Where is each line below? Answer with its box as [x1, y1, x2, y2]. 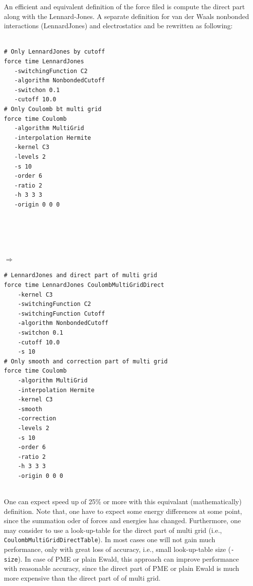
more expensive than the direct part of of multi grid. [4, 573, 161, 583]
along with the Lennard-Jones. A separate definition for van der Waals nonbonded [4, 11, 249, 21]
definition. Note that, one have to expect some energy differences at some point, [4, 506, 242, 516]
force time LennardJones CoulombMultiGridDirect [4, 282, 164, 289]
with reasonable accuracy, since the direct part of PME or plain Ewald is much [4, 563, 239, 573]
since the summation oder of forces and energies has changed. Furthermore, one [4, 515, 241, 526]
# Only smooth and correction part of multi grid [4, 358, 168, 365]
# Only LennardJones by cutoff [4, 48, 105, 56]
